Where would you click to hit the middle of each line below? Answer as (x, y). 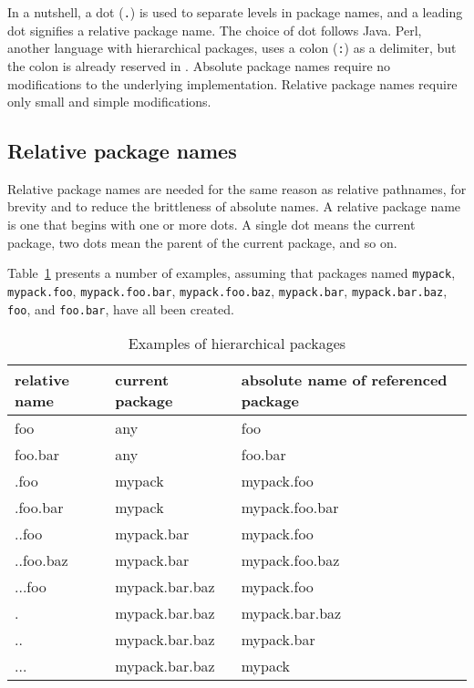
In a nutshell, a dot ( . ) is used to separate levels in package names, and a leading (235, 12)
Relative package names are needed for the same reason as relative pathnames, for (237, 188)
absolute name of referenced (344, 380)
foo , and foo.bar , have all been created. (121, 308)
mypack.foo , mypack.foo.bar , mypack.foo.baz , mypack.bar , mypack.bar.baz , (227, 290)
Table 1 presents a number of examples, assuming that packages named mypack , (232, 273)
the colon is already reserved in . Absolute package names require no (199, 65)
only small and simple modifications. (109, 102)
